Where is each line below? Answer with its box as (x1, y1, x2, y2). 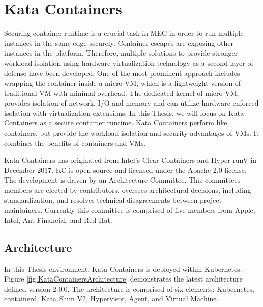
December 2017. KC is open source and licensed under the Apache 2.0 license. (4, 164, 247, 175)
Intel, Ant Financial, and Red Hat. (4, 214, 112, 225)
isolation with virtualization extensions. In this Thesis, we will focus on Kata (4, 107, 244, 118)
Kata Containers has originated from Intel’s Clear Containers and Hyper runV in (4, 155, 257, 165)
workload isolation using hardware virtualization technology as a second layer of (4, 57, 253, 68)
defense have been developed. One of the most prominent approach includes (4, 67, 240, 78)
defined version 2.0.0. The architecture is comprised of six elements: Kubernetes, (4, 283, 254, 294)
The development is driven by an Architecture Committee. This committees (4, 174, 241, 185)
